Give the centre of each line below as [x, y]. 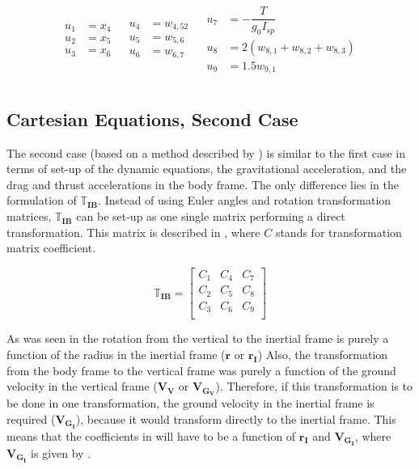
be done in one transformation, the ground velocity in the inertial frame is [190, 402]
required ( [31, 418]
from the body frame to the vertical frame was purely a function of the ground [201, 370]
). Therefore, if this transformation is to [314, 386]
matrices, [29, 216]
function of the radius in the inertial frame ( [116, 354]
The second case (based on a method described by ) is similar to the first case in [206, 152]
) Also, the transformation [323, 354]
